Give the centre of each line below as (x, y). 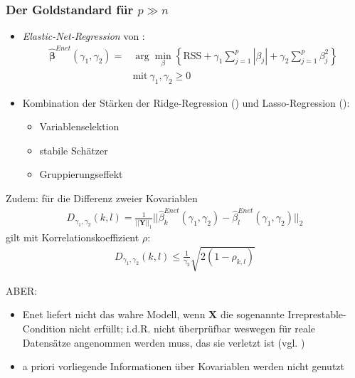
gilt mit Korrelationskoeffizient (73, 237)
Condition (44, 328)
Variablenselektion (79, 126)
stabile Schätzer (74, 150)
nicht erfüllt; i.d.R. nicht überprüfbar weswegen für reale (192, 328)
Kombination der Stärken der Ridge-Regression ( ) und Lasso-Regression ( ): (186, 102)
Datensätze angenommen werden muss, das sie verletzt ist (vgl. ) (164, 342)
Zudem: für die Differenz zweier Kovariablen (102, 198)
